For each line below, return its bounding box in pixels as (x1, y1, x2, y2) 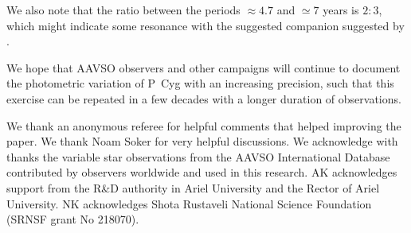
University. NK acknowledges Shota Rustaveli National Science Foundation (6, 195, 372, 212)
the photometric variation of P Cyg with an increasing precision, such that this (6, 75, 394, 91)
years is (323, 2, 359, 17)
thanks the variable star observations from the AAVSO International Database (6, 148, 390, 165)
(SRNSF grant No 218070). (6, 211, 139, 227)
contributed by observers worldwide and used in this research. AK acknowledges (6, 164, 397, 181)
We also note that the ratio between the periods (6, 2, 241, 17)
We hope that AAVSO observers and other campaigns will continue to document (6, 59, 401, 76)
